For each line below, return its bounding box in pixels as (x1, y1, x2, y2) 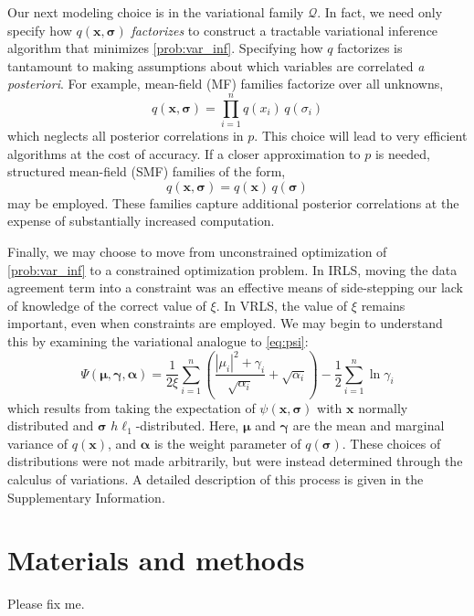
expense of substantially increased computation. (7, 211, 275, 230)
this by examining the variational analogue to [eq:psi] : (7, 332, 309, 351)
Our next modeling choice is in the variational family (7, 3, 304, 21)
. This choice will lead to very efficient (254, 126, 468, 145)
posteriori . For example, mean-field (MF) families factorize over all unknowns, (7, 74, 444, 93)
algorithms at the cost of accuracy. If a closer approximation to (7, 143, 361, 163)
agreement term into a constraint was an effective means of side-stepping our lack (7, 278, 464, 297)
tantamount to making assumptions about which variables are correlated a (7, 56, 425, 75)
